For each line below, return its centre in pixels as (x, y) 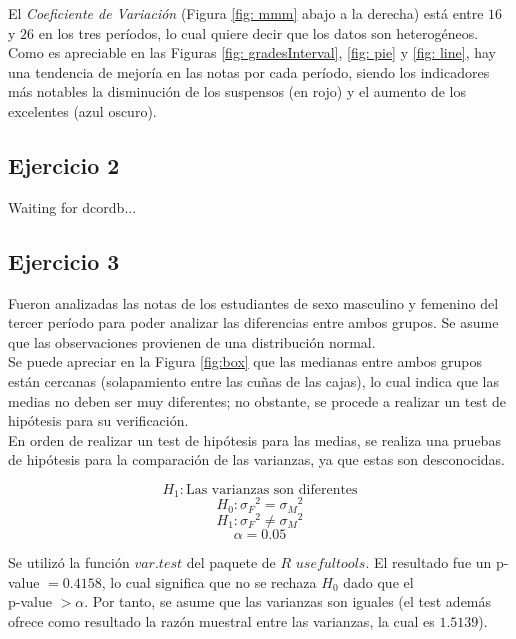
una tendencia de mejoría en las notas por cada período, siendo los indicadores (249, 71)
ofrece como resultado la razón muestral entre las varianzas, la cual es (221, 620)
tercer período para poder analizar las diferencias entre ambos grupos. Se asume (253, 322)
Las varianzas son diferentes (271, 489)
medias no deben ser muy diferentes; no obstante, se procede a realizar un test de (257, 400)
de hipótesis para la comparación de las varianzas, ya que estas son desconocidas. (256, 459)
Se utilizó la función (69, 561)
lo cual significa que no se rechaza (213, 581)
